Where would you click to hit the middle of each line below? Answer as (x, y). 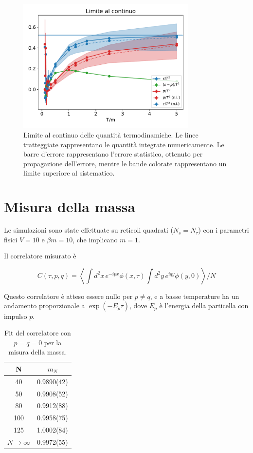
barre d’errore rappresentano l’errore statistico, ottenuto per (113, 154)
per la (53, 342)
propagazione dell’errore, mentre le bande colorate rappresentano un (125, 163)
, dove (138, 305)
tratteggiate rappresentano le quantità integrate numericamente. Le (124, 144)
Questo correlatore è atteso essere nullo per (68, 296)
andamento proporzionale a (45, 305)
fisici (11, 239)
